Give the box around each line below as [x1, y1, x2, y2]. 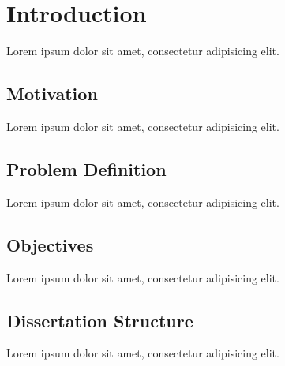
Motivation [6, 81, 98, 106]
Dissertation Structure [6, 308, 193, 332]
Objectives [6, 232, 94, 256]
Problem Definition [6, 156, 167, 181]
